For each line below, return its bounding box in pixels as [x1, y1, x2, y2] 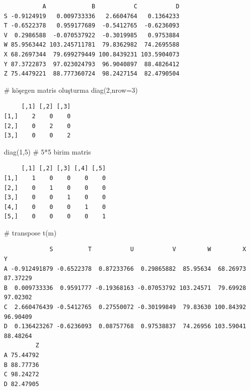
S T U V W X [50, 246, 246, 253]
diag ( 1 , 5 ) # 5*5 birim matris [4, 146, 91, 156]
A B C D [42, 3, 179, 10]
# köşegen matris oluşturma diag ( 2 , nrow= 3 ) [4, 84, 138, 95]
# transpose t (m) [4, 227, 57, 237]
